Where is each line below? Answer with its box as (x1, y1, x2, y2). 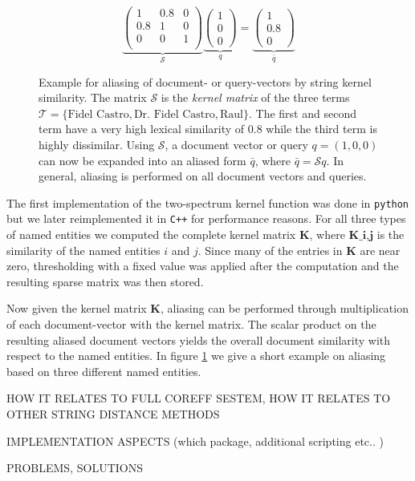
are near (360, 241, 401, 258)
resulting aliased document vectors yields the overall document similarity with (6, 331, 391, 348)
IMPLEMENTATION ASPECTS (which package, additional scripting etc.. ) (6, 432, 384, 449)
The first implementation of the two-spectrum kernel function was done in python (6, 194, 409, 211)
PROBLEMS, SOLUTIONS (6, 459, 143, 476)
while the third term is (266, 120, 377, 137)
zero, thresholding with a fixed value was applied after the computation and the (6, 257, 399, 274)
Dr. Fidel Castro (133, 108, 215, 120)
